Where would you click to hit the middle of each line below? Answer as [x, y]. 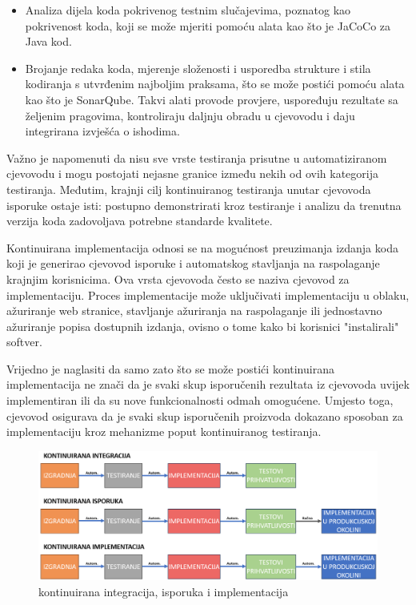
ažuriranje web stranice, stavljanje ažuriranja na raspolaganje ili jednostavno [194, 311]
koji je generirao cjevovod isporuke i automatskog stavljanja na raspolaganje [193, 263]
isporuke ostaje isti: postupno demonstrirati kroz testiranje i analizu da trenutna [204, 205]
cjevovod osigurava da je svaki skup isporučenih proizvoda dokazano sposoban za [205, 415]
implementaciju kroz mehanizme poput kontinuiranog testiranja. [164, 432]
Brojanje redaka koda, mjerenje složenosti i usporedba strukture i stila [198, 68]
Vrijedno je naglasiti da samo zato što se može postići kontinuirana [170, 368]
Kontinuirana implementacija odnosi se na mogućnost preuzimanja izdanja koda [202, 247]
